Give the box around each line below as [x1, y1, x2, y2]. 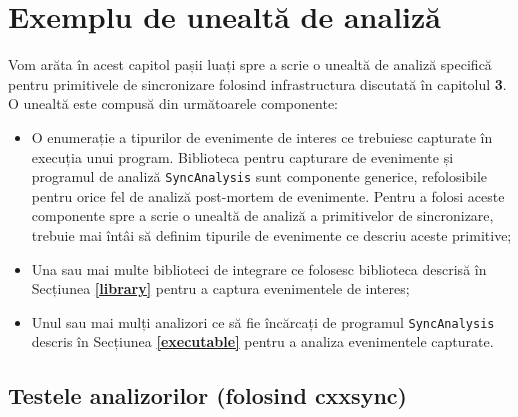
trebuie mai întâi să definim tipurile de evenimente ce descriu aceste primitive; [31, 224, 512, 245]
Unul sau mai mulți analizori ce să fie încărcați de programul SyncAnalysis [31, 311, 495, 332]
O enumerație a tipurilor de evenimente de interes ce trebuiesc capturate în [31, 126, 493, 147]
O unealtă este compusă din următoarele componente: [8, 93, 338, 114]
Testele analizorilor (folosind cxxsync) [8, 380, 407, 411]
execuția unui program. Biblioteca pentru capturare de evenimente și [31, 146, 454, 167]
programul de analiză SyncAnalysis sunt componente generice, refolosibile [31, 166, 488, 187]
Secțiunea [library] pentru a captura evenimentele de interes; [31, 278, 410, 299]
